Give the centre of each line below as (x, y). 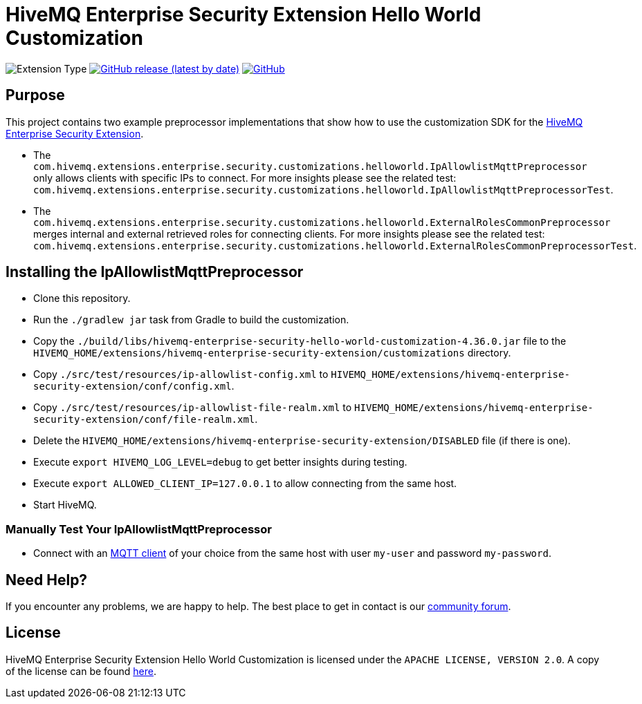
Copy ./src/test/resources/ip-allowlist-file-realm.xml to (193, 408)
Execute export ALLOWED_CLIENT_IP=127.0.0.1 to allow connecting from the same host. (245, 484)
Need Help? (47, 580)
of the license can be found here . (81, 671)
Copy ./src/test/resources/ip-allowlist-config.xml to (181, 374)
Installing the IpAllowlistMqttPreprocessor (155, 272)
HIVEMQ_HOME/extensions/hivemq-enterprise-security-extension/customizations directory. (272, 353)
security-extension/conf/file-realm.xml (144, 420)
